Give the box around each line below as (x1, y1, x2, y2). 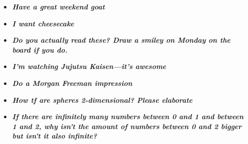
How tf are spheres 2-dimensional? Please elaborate (12, 94, 193, 105)
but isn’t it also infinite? (12, 131, 97, 141)
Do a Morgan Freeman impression (12, 77, 133, 88)
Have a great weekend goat (12, 1, 105, 11)
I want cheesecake (12, 18, 74, 28)
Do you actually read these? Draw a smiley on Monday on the (12, 35, 231, 45)
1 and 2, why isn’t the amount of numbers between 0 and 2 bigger (12, 121, 242, 131)
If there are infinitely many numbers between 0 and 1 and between (12, 111, 244, 122)
